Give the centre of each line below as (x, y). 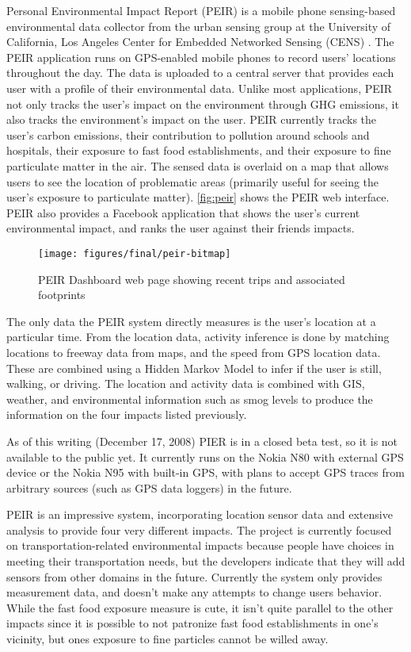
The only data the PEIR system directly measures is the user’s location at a (191, 321)
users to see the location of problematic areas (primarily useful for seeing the (193, 181)
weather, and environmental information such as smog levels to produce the (190, 399)
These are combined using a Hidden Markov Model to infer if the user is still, (194, 368)
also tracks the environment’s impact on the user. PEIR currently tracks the (192, 119)
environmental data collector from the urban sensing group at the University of (199, 26)
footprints (62, 295)
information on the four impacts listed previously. (127, 414)
